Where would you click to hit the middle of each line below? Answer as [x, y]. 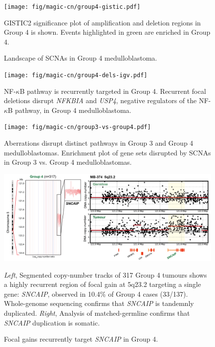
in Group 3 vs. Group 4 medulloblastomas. [68, 162]
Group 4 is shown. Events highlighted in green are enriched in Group [107, 32]
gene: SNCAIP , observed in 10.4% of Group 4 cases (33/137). [96, 293]
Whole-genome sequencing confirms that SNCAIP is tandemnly [99, 303]
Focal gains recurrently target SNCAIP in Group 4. [81, 339]
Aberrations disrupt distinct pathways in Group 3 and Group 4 [99, 143]
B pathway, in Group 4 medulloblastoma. [70, 110]
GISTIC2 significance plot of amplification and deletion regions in [102, 22]
